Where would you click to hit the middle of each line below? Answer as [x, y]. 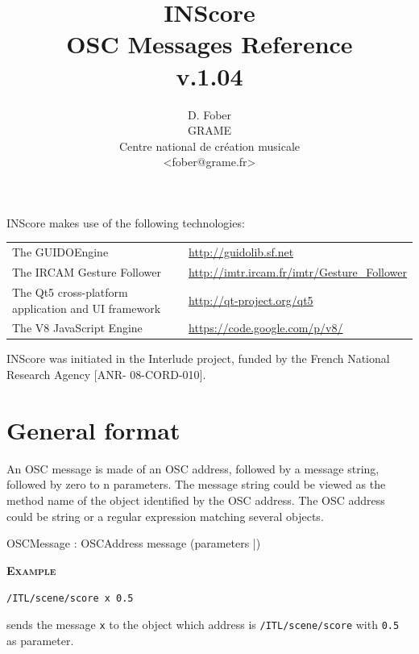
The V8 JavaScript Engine [77, 328]
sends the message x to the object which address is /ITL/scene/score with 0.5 [203, 624]
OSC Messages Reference [209, 44]
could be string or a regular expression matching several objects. [165, 516]
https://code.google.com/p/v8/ [266, 328]
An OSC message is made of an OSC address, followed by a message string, [193, 468]
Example [31, 570]
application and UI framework [87, 308]
